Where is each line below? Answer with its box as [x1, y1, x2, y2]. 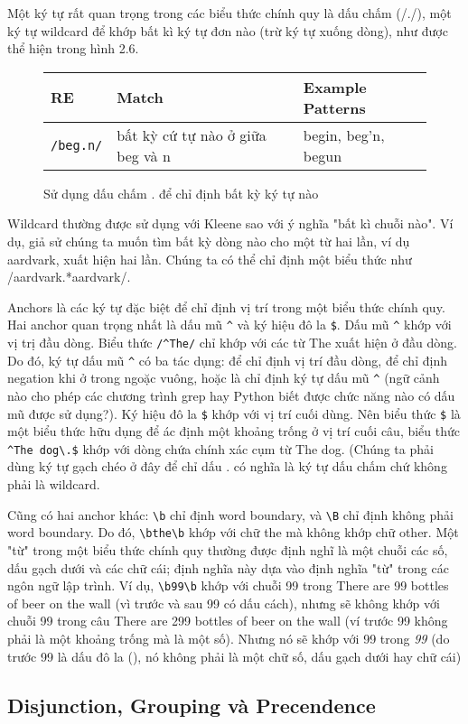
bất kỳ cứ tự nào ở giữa [117, 124, 267, 145]
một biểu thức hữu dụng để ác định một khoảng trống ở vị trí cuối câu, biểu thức [7, 422, 461, 441]
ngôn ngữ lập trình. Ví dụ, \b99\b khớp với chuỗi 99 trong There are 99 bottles [7, 576, 449, 595]
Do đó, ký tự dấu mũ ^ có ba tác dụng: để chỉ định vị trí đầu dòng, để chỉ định [7, 350, 447, 369]
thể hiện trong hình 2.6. [7, 39, 139, 58]
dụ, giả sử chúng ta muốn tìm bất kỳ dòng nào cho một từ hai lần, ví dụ [7, 231, 410, 250]
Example [303, 76, 367, 97]
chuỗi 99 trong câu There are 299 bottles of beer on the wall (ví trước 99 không [7, 611, 448, 630]
